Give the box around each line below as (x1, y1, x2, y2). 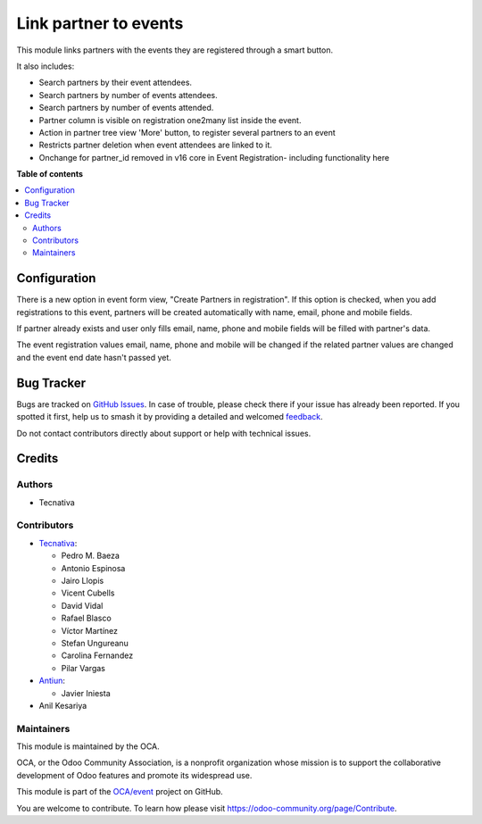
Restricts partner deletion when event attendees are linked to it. (38, 139, 272, 151)
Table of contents (16, 169, 84, 179)
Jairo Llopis (61, 576, 104, 587)
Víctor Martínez (61, 625, 119, 636)
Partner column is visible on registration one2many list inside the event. (38, 114, 302, 125)
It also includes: (16, 61, 75, 71)
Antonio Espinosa (61, 562, 126, 573)
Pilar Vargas (61, 662, 106, 673)
